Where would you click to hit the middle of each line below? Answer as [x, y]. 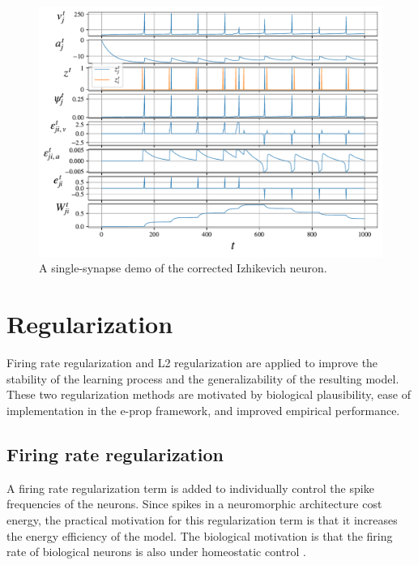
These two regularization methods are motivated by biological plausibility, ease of [209, 394]
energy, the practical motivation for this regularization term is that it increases [202, 519]
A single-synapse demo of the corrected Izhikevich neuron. [183, 268]
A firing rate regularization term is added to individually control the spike [190, 488]
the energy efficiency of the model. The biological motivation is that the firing [200, 535]
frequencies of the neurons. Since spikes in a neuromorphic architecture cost [194, 504]
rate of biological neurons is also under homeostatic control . [156, 552]
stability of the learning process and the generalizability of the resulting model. [203, 378]
